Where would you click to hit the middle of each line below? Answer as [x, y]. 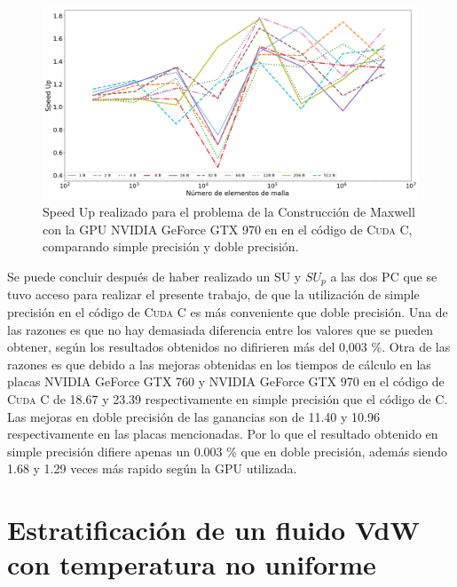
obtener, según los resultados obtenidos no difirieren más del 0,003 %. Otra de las [229, 347]
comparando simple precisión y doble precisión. [171, 246]
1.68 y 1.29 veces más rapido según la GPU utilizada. [152, 468]
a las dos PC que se [384, 276]
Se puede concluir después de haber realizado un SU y [154, 276]
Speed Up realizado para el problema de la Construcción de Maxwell [229, 212]
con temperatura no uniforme [192, 564]
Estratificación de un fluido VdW [213, 530]
